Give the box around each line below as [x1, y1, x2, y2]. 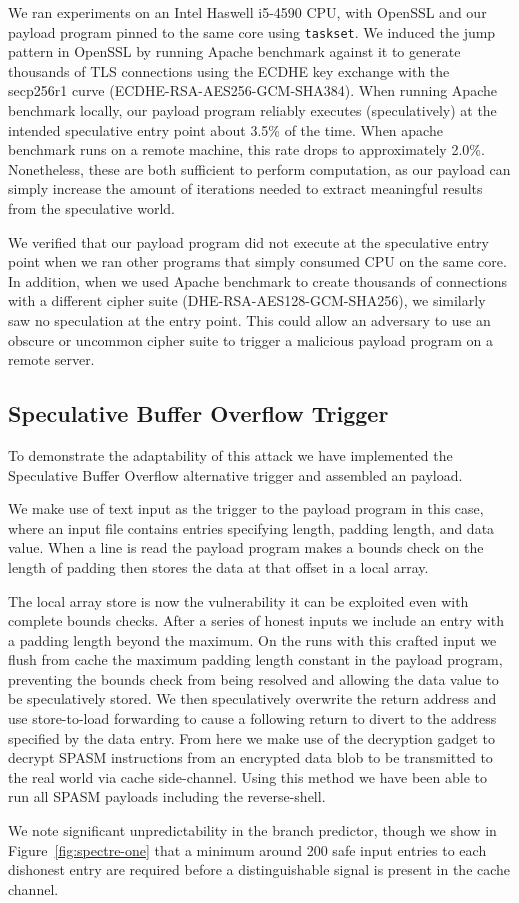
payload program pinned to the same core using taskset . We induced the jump [8, 21, 496, 42]
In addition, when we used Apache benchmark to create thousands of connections [8, 270, 507, 291]
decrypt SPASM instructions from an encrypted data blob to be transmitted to [8, 747, 493, 768]
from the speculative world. [8, 198, 175, 218]
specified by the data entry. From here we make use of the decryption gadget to [8, 727, 495, 748]
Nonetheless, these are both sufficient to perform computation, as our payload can [8, 158, 511, 179]
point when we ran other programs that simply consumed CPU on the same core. [8, 251, 507, 272]
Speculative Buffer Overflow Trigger [8, 398, 389, 429]
